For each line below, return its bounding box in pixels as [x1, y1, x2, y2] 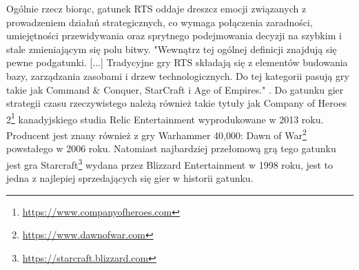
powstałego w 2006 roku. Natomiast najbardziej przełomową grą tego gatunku [6, 141, 336, 156]
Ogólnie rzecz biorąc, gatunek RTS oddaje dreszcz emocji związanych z [6, 1, 307, 15]
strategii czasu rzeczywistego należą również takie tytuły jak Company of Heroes [6, 96, 347, 110]
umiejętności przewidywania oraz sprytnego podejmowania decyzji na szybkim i [6, 28, 342, 43]
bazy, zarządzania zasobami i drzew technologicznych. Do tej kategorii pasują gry [6, 68, 349, 83]
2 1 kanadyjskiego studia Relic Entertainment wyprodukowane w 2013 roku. [6, 110, 324, 126]
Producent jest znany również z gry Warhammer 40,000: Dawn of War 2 [6, 126, 307, 142]
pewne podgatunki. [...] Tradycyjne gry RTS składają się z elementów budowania [6, 55, 348, 70]
